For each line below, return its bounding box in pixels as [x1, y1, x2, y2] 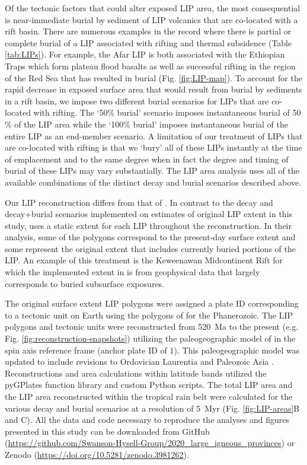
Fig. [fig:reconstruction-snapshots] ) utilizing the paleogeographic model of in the [5, 332, 296, 345]
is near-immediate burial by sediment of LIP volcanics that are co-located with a [5, 13, 298, 26]
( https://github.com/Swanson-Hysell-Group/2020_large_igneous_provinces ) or [5, 437, 295, 449]
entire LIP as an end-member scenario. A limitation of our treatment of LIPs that [5, 129, 303, 142]
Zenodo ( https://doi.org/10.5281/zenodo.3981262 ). [5, 448, 189, 460]
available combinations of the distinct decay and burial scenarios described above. [5, 176, 302, 188]
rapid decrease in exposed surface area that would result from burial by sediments [5, 83, 302, 95]
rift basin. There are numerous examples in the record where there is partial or [5, 25, 292, 37]
